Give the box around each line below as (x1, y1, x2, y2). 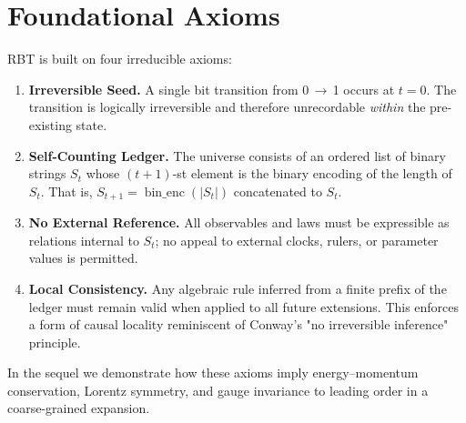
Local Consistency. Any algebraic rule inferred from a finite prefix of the (28, 278, 447, 297)
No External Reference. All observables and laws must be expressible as (28, 213, 450, 232)
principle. (28, 332, 81, 351)
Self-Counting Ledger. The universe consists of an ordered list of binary (28, 146, 446, 165)
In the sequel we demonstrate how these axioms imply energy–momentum (7, 363, 419, 382)
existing (28, 115, 72, 134)
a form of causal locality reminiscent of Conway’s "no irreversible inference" (28, 315, 449, 334)
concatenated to (233, 181, 322, 200)
